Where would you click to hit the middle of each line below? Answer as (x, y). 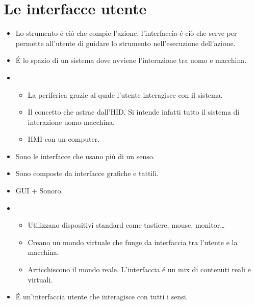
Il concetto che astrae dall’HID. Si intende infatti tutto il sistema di (134, 112)
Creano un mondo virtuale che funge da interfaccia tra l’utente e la (133, 242)
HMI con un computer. (64, 139)
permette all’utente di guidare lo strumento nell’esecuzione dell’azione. (125, 43)
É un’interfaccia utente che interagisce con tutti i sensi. (102, 297)
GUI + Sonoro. (39, 191)
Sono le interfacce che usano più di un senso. (85, 156)
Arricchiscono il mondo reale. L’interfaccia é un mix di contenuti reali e (139, 269)
